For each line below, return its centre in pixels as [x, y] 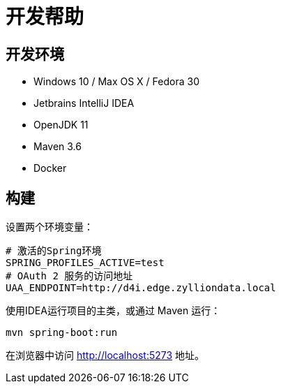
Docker [50, 168]
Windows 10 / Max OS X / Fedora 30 [116, 82]
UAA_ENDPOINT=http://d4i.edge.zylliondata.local [141, 288]
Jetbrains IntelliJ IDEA [84, 103]
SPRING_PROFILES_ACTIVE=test [85, 263]
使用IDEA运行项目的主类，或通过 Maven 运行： [113, 311]
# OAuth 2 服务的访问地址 [69, 276]
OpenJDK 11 [61, 125]
